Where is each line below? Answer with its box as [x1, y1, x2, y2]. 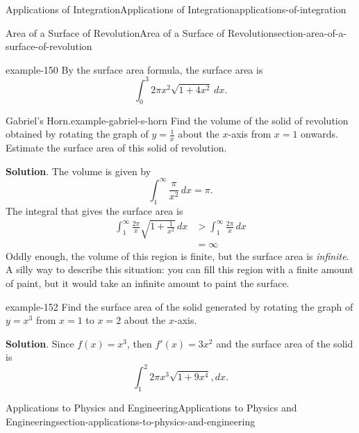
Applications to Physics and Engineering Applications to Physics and [6, 400, 297, 415]
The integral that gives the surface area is [6, 203, 183, 218]
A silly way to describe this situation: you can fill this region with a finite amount [6, 262, 353, 277]
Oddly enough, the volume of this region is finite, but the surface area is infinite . [6, 248, 349, 263]
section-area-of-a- [274, 25, 347, 40]
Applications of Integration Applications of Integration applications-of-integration [6, 2, 347, 16]
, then [127, 336, 152, 350]
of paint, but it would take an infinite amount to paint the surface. [6, 275, 290, 290]
